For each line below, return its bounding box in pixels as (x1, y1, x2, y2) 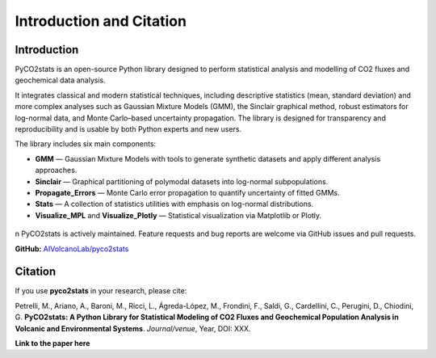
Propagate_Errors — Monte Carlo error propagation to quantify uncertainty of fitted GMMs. (35, 187, 340, 197)
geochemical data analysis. (15, 75, 106, 85)
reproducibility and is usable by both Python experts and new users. (15, 124, 242, 134)
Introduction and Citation (15, 12, 187, 30)
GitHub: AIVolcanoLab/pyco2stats (15, 243, 129, 254)
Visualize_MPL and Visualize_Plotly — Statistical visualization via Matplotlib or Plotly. (35, 210, 322, 220)
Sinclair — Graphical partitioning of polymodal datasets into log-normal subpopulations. (35, 176, 329, 186)
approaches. (35, 166, 78, 175)
